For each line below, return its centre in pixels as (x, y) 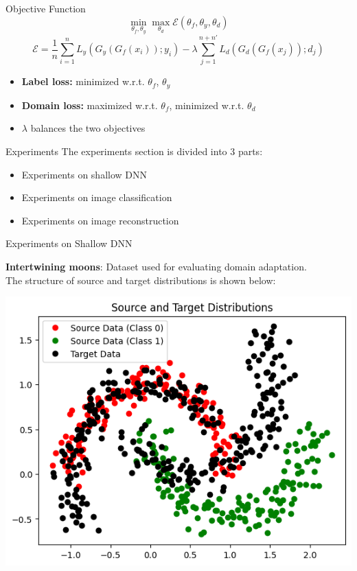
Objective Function (46, 8)
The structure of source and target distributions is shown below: (141, 280)
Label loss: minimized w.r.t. (83, 81)
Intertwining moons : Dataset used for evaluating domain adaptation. (156, 266)
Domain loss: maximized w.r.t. (90, 105)
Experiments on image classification (97, 197)
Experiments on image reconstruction (100, 220)
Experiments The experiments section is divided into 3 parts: (134, 151)
